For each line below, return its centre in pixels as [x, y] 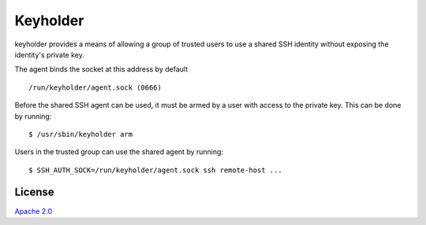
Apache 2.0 [34, 211]
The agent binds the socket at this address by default [101, 69]
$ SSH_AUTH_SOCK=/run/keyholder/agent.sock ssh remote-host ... [156, 170]
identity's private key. [49, 54]
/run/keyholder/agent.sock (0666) [95, 87]
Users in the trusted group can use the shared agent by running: [119, 152]
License [34, 192]
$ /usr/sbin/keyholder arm [81, 134]
